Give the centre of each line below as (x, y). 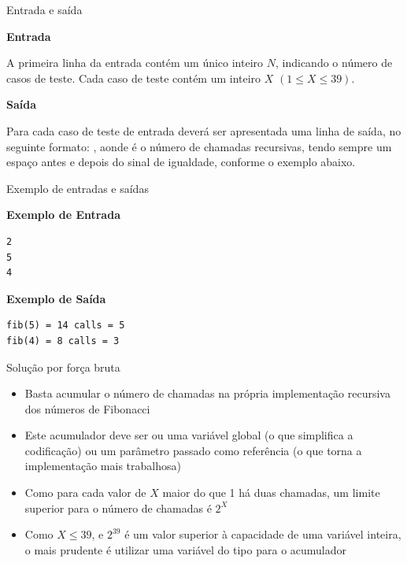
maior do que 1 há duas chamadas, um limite (271, 493)
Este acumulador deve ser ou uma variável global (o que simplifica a (189, 435)
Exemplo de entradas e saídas (78, 188)
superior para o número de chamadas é (118, 507)
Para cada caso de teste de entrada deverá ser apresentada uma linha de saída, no (204, 130)
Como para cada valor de (85, 493)
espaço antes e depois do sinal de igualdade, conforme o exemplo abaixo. (181, 162)
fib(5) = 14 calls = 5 (66, 326)
